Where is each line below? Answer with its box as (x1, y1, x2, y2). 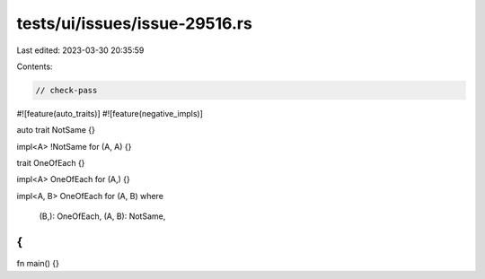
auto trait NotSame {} (16, 125, 96, 135)
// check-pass (35, 85, 98, 95)
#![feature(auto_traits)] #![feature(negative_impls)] (16, 108, 204, 118)
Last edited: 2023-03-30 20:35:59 (16, 45, 145, 56)
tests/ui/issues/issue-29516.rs (16, 13, 253, 33)
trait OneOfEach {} (16, 158, 85, 169)
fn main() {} (16, 258, 60, 269)
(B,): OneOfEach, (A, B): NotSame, (39, 211, 166, 222)
